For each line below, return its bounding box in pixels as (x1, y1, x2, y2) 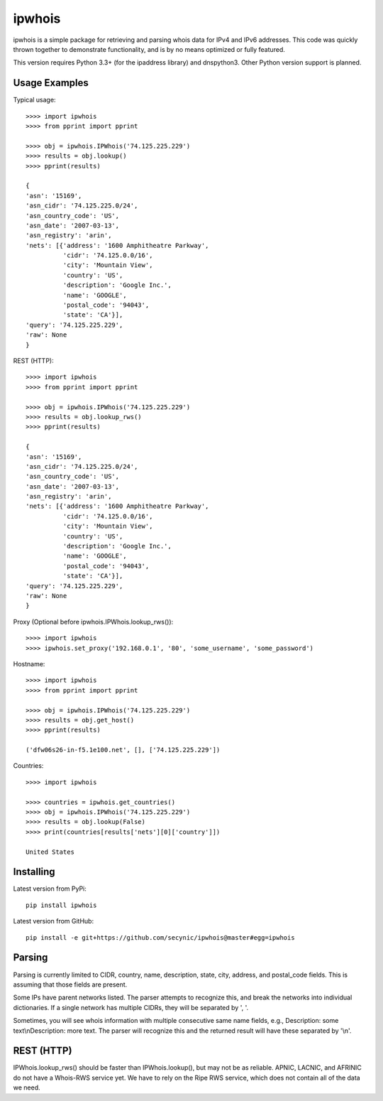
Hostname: (13, 659, 45, 668)
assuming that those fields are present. (13, 980, 128, 989)
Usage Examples (13, 77, 89, 89)
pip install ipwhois (26, 901, 97, 909)
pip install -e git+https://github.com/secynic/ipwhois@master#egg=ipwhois (26, 933, 295, 941)
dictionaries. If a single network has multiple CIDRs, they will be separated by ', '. (13, 1003, 248, 1011)
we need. (13, 1083, 40, 1092)
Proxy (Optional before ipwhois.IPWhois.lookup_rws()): (13, 617, 174, 626)
